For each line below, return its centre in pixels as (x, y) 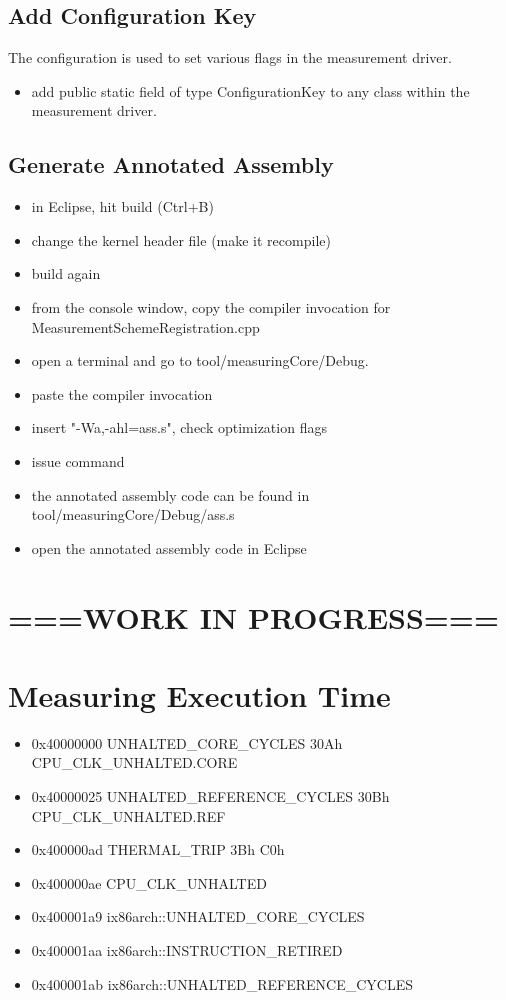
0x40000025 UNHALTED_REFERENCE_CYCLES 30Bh (210, 796)
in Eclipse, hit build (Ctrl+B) (122, 206)
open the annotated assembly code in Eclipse (169, 547)
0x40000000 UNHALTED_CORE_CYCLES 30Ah (187, 742)
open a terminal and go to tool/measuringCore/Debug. (200, 360)
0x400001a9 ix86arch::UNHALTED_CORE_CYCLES (198, 916)
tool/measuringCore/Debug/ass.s (133, 514)
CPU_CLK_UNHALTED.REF (128, 815)
